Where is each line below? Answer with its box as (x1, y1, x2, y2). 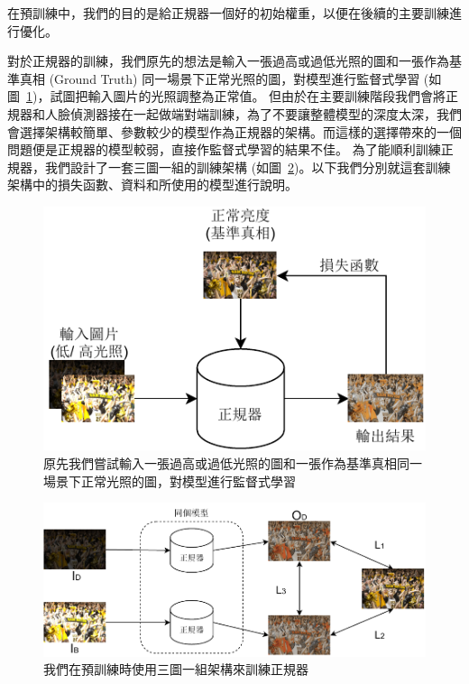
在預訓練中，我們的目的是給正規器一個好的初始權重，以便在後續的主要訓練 (7, 4, 449, 22)
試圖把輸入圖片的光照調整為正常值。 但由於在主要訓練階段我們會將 (50, 87, 446, 106)
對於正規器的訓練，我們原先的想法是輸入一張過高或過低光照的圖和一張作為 (7, 51, 449, 70)
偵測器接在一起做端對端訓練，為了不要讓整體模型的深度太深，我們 (69, 104, 462, 123)
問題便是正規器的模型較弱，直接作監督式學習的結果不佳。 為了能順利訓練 (7, 140, 441, 159)
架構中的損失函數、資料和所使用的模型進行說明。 (7, 175, 298, 194)
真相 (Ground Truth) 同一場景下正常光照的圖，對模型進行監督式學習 (19, 69, 420, 88)
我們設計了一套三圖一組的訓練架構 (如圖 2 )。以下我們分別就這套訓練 (44, 157, 451, 176)
